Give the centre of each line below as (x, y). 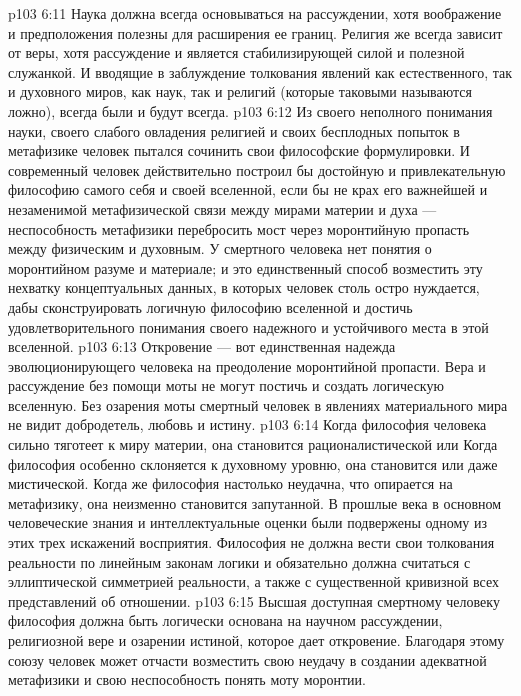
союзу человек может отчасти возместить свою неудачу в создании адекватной (247, 659)
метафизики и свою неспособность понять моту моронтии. (187, 679)
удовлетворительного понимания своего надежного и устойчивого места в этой (248, 326)
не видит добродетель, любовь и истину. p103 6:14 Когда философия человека (247, 424)
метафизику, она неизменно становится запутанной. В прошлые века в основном (255, 502)
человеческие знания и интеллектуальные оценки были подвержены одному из (247, 522)
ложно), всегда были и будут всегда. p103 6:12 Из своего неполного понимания (250, 110)
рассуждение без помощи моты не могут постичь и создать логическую (226, 385)
